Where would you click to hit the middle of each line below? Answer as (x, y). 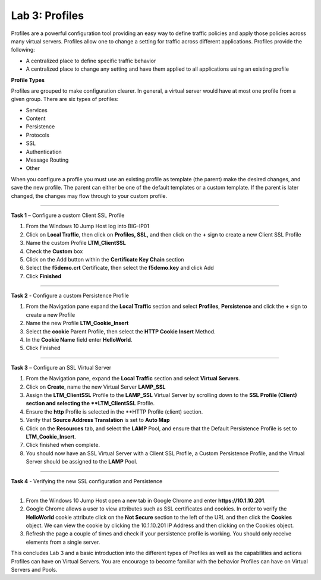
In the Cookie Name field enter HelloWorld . (79, 340)
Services (37, 110)
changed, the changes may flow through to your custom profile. (89, 196)
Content (36, 118)
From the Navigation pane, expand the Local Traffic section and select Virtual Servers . (133, 379)
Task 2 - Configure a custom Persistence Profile (70, 296)
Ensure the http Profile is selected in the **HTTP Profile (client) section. (114, 412)
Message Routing (47, 160)
